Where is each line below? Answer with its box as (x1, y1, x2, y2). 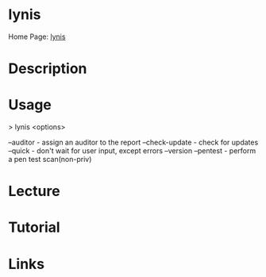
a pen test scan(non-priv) (8, 155, 92, 164)
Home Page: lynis (8, 32, 66, 41)
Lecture (8, 183, 61, 200)
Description (8, 60, 87, 78)
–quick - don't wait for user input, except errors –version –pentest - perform (8, 146, 256, 156)
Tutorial (8, 218, 61, 237)
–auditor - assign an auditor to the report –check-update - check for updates (8, 137, 259, 148)
